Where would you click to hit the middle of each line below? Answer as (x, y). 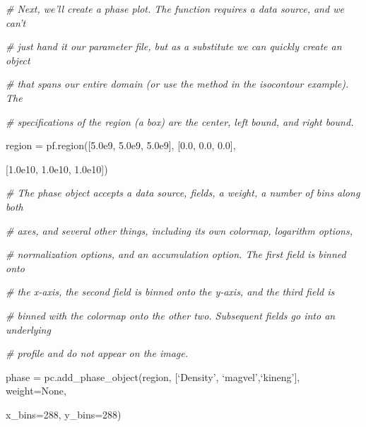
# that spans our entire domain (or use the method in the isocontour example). (177, 84)
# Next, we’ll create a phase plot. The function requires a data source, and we (175, 8)
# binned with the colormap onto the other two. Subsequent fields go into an (171, 315)
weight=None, (36, 391)
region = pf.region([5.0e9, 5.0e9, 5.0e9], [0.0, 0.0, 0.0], (121, 145)
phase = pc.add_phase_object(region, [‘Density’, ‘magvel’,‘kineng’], (153, 376)
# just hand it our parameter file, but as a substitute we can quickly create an (174, 46)
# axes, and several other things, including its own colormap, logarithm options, (179, 230)
